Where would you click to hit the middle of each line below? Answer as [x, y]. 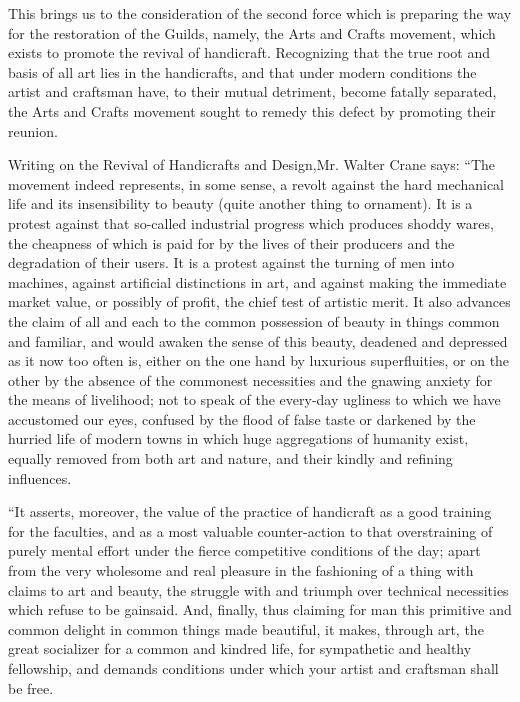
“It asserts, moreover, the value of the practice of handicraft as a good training [250, 511]
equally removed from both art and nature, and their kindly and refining [230, 458]
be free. [31, 687]
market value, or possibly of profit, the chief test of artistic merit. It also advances [259, 301]
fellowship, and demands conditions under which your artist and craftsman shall [253, 668]
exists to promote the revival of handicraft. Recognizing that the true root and [249, 52]
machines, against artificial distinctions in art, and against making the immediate [257, 281]
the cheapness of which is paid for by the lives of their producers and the [231, 242]
